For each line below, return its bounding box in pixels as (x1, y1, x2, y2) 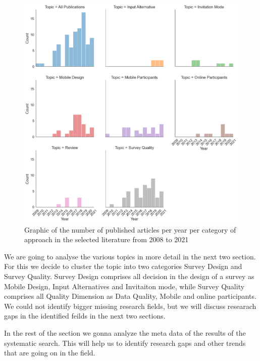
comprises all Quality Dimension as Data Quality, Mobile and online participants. (4, 291, 256, 301)
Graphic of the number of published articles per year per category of (24, 224, 236, 235)
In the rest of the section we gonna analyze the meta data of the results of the (4, 327, 246, 338)
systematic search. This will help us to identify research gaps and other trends (4, 337, 246, 348)
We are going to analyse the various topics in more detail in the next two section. (4, 251, 256, 261)
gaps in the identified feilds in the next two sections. (4, 310, 166, 321)
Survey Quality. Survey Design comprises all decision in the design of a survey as (4, 270, 254, 281)
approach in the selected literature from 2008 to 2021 (24, 234, 189, 245)
